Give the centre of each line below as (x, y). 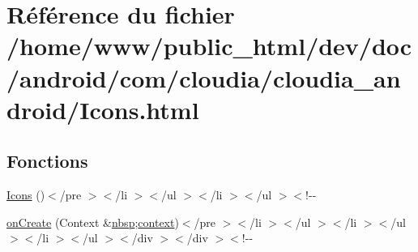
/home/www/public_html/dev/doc (209, 46)
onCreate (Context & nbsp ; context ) (93, 222)
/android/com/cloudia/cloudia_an (204, 77)
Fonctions (47, 161)
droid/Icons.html (103, 109)
